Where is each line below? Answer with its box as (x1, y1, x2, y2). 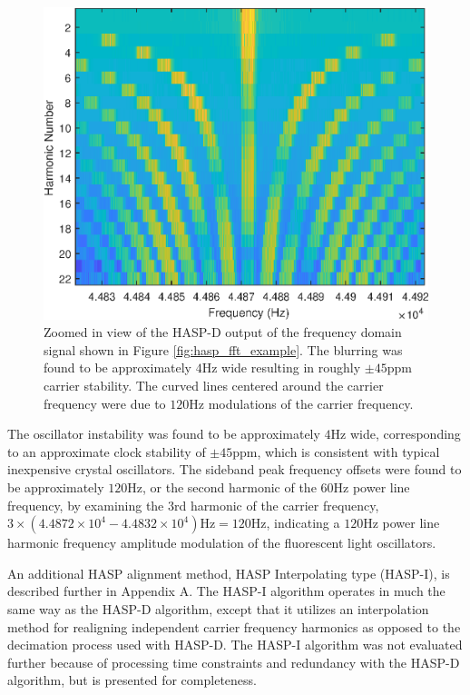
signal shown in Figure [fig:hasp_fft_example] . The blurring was (44, 340, 403, 359)
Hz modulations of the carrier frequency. (189, 393, 414, 412)
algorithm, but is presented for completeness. (7, 670, 257, 690)
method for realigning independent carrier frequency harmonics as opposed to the (7, 617, 461, 636)
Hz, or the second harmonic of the (127, 477, 317, 496)
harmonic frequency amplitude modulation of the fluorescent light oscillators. (7, 533, 436, 552)
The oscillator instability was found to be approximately (7, 424, 320, 443)
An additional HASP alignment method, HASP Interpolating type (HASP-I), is (7, 563, 450, 582)
